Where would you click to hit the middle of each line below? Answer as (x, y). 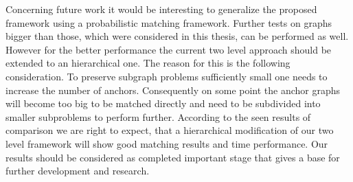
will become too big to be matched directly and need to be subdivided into (163, 103)
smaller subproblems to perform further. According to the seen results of (158, 116)
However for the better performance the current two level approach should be (169, 49)
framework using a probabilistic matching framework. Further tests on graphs (169, 22)
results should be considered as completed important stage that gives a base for (173, 157)
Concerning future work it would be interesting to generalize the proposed (161, 9)
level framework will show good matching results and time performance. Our (167, 143)
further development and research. (78, 171)
